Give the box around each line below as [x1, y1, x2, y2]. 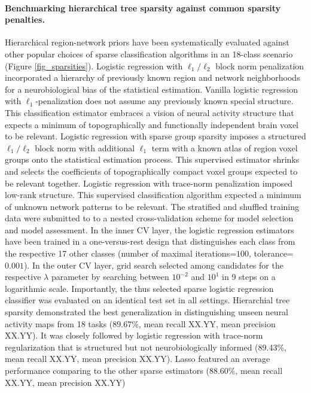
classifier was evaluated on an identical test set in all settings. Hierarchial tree [5, 294, 290, 306]
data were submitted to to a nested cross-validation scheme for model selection [5, 212, 294, 224]
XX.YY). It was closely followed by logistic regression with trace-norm [5, 329, 263, 342]
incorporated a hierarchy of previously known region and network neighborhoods [5, 71, 300, 84]
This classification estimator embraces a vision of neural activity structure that [5, 106, 294, 118]
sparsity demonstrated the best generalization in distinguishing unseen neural [5, 306, 289, 318]
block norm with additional [35, 141, 135, 154]
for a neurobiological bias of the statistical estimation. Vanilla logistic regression [5, 83, 298, 95]
